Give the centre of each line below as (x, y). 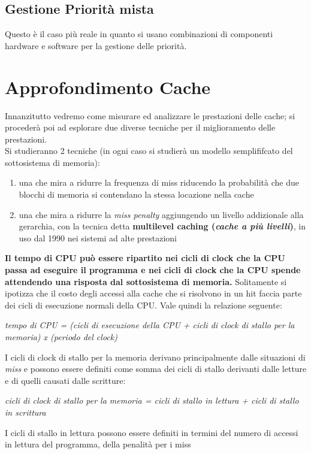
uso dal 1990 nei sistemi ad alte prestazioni (98, 237)
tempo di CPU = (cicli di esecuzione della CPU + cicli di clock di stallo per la (150, 325)
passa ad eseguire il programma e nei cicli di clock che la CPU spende (153, 270)
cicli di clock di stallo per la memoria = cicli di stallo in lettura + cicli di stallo (152, 400)
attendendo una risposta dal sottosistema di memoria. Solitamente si (146, 281)
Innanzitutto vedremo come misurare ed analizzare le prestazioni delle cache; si (150, 115)
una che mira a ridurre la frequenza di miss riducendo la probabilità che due (159, 182)
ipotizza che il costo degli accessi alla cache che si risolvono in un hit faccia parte (153, 293)
